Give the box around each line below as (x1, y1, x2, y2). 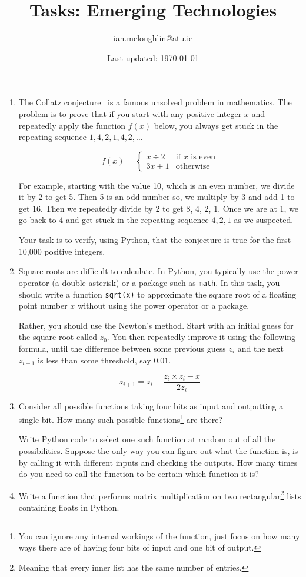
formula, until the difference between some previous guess (18, 342, 226, 354)
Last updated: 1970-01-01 (107, 51, 199, 64)
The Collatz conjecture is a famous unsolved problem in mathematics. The (18, 96, 292, 108)
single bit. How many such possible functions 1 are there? (18, 412, 222, 425)
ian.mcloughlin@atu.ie (113, 32, 193, 44)
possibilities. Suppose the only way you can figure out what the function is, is (18, 444, 298, 456)
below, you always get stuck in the (154, 119, 278, 131)
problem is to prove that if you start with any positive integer (18, 107, 242, 119)
